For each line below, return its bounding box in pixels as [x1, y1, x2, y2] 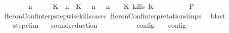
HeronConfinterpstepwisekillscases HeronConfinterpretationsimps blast [3, 10, 226, 20]
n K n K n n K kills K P [28, 1, 194, 11]
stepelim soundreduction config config [13, 20, 186, 30]
